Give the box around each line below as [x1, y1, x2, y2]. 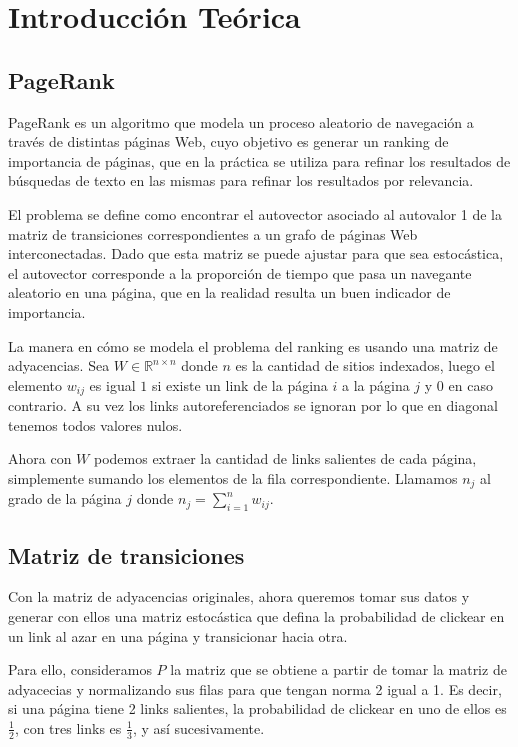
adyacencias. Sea [8, 355, 110, 376]
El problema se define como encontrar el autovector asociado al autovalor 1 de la [8, 203, 503, 224]
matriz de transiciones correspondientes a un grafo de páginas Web [8, 223, 418, 244]
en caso [448, 374, 493, 395]
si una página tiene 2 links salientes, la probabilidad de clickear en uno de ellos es [8, 698, 507, 719]
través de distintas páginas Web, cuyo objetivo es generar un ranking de [8, 131, 449, 152]
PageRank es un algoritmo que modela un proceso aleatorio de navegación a [8, 111, 474, 132]
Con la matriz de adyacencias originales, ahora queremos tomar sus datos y [8, 586, 470, 607]
